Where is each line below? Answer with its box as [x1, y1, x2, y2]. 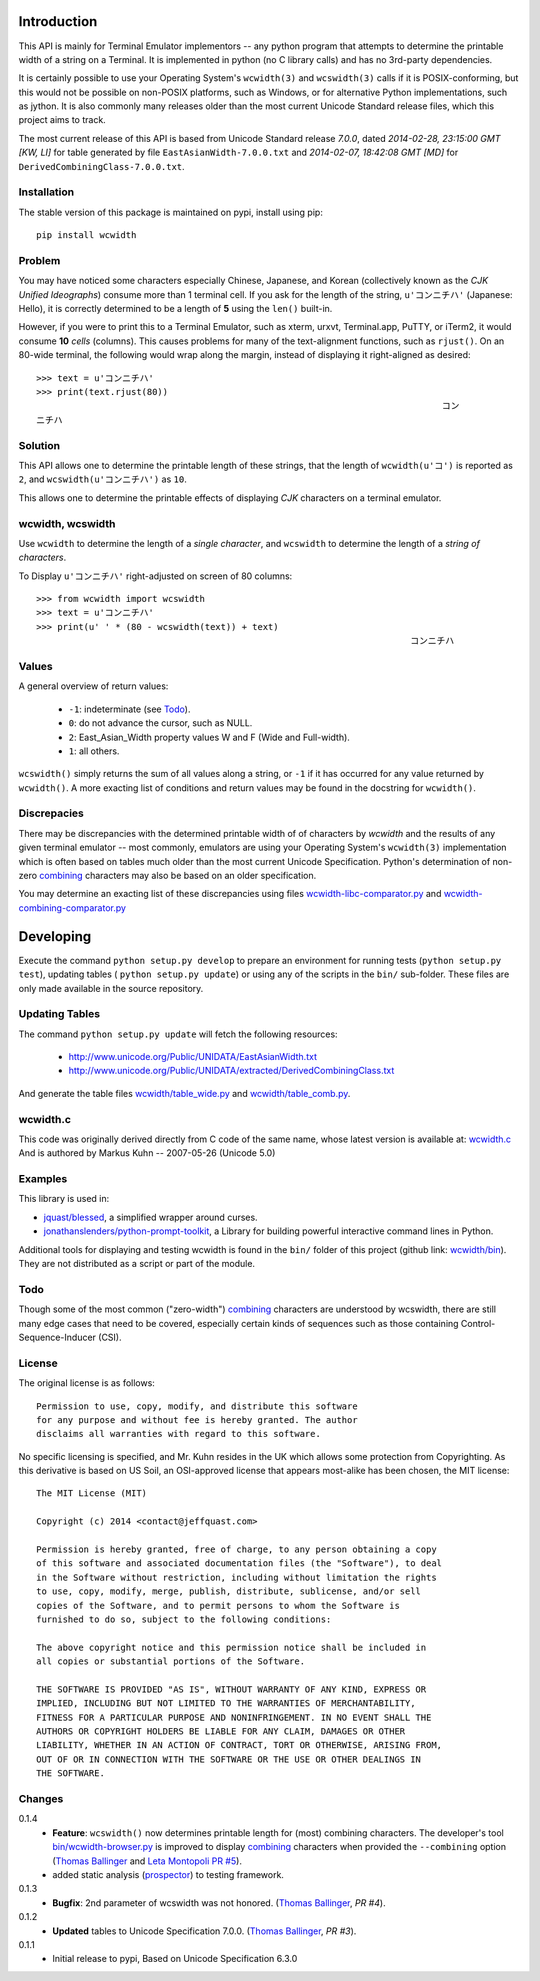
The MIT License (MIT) [36, 1488, 148, 1499]
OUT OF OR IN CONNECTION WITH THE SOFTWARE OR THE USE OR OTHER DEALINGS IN [36, 1753, 422, 1765]
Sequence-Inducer [18, 1331, 97, 1343]
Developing [18, 928, 92, 945]
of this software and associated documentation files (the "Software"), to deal [36, 1558, 443, 1569]
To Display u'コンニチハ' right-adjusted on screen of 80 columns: [18, 570, 293, 582]
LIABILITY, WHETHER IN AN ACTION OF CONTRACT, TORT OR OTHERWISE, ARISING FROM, [36, 1740, 443, 1751]
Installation [18, 185, 75, 199]
